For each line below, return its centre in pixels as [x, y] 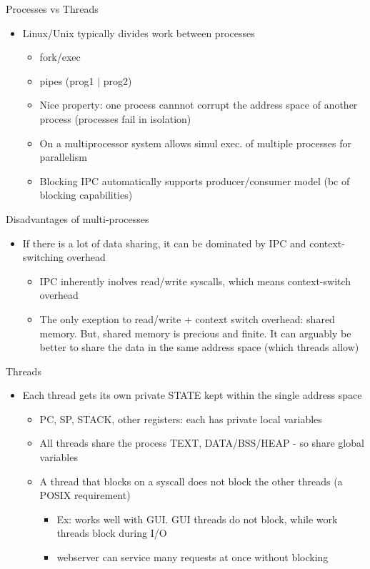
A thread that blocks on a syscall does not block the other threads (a [191, 481]
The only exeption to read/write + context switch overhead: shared [187, 318]
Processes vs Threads [52, 9]
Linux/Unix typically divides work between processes [139, 33]
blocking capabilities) [86, 195]
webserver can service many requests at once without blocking [192, 557]
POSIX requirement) [85, 495]
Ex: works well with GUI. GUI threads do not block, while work [197, 519]
